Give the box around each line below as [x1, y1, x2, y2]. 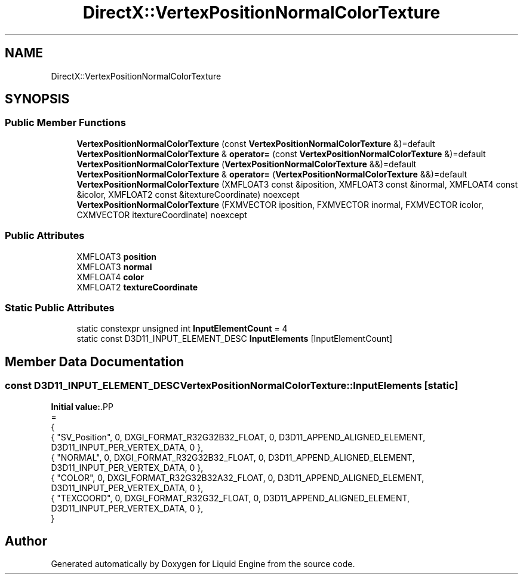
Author [5, 533, 47, 549]
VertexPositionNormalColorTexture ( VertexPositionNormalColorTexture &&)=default [76, 158, 417, 169]
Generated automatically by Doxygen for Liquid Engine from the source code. [51, 559, 355, 569]
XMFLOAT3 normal [76, 261, 152, 272]
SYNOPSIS [5, 91, 70, 107]
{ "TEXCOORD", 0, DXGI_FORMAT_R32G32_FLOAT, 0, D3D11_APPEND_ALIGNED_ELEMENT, [51, 492, 410, 503]
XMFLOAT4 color [76, 271, 144, 282]
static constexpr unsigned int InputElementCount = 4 [76, 323, 288, 334]
